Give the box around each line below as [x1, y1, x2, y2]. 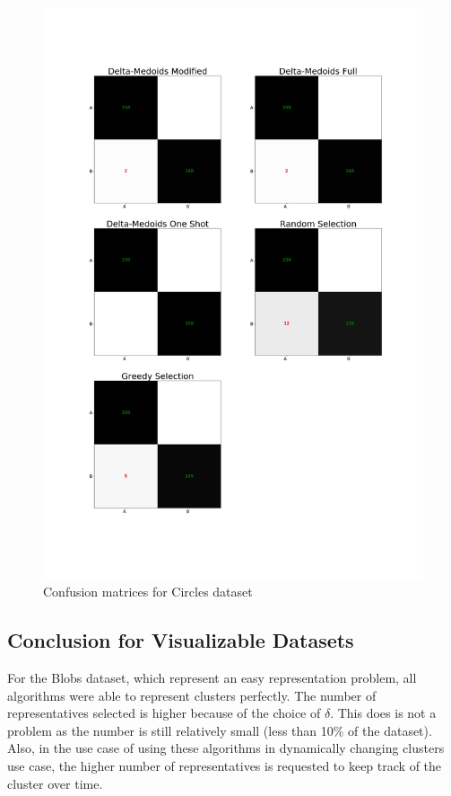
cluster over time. [7, 774, 103, 792]
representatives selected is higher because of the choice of [7, 703, 321, 722]
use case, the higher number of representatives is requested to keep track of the [7, 756, 442, 774]
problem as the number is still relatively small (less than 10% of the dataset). [7, 721, 432, 739]
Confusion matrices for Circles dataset [43, 582, 253, 601]
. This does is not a [330, 703, 437, 722]
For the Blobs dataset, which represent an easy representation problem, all [7, 668, 417, 686]
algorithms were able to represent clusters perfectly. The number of [7, 685, 377, 704]
